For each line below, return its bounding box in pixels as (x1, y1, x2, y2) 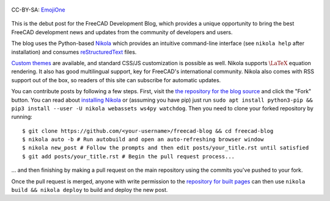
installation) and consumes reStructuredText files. (11, 48, 137, 55)
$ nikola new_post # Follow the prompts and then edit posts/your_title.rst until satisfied (22, 144, 309, 152)
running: (11, 113, 33, 121)
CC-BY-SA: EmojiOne (11, 6, 65, 13)
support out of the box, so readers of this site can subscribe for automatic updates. (11, 76, 221, 83)
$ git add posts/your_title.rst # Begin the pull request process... (22, 153, 235, 160)
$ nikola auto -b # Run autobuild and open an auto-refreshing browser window (22, 136, 264, 143)
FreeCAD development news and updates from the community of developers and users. (11, 28, 233, 36)
